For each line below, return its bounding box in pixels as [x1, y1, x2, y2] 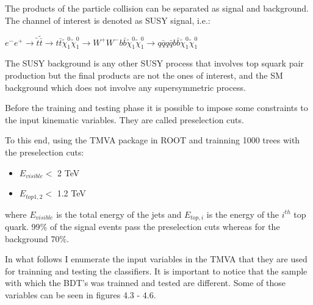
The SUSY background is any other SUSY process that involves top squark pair [5, 57, 304, 70]
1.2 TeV [57, 187, 86, 199]
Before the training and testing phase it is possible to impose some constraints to [5, 101, 308, 114]
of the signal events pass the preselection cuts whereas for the [49, 220, 280, 233]
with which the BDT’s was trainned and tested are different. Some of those [5, 276, 286, 289]
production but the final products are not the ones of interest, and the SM [5, 69, 283, 82]
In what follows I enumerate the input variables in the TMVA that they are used [5, 253, 308, 265]
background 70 [5, 232, 60, 245]
